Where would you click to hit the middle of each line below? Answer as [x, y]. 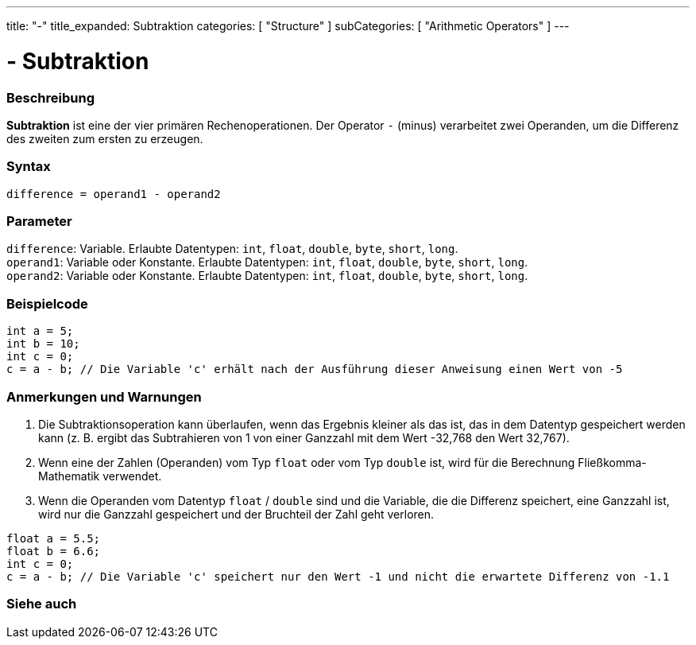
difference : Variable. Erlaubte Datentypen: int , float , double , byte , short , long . [232, 249]
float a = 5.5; [54, 538]
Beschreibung [51, 97]
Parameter [39, 221]
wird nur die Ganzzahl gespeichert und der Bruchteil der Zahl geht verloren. [236, 514]
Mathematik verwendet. [100, 476]
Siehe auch [42, 604]
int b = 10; [43, 344]
